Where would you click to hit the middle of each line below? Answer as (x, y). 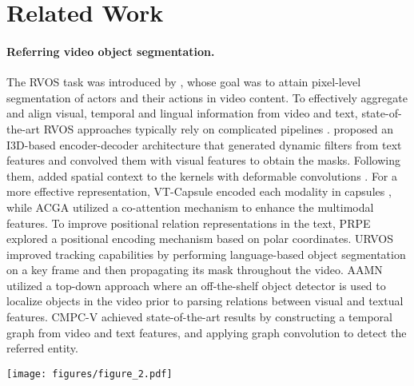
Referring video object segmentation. (111, 51)
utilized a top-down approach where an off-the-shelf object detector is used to (196, 285)
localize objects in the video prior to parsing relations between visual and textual (205, 301)
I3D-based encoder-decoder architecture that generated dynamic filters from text (204, 144)
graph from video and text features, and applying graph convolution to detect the (207, 332)
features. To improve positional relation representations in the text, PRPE (189, 223)
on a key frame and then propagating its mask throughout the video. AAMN (195, 270)
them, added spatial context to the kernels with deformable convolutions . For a (202, 175)
